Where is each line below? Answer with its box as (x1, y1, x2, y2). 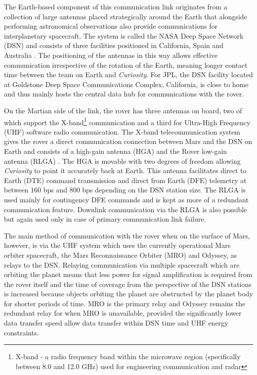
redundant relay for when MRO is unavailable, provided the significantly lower (4, 308, 242, 318)
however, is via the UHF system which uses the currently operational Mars (4, 240, 231, 250)
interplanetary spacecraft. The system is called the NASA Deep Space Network (4, 30, 244, 41)
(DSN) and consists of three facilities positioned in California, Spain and (4, 40, 224, 50)
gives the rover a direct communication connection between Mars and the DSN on (4, 136, 253, 146)
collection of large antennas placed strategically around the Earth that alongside (4, 11, 247, 21)
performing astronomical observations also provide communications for (4, 21, 217, 31)
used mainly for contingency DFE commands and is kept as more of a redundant (4, 194, 249, 204)
